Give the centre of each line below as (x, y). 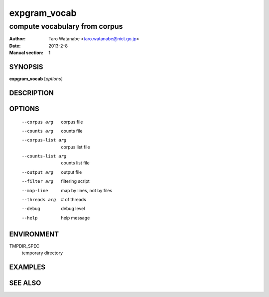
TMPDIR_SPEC (24, 246)
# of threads (74, 200)
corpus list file (75, 147)
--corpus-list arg (44, 140)
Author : (17, 39)
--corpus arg (38, 122)
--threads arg (39, 200)
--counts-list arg (44, 156)
